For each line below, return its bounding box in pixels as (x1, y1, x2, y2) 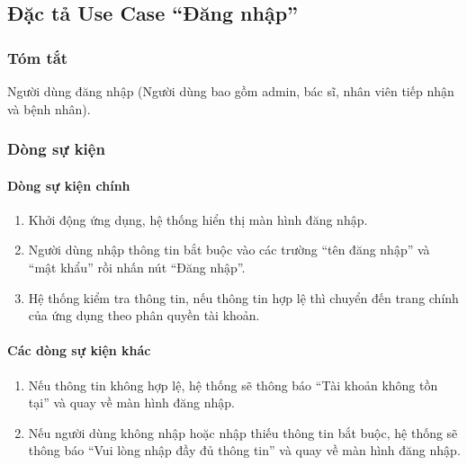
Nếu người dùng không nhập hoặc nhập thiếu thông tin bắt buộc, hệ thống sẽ (28, 423, 458, 442)
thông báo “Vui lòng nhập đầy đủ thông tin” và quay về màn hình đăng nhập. (28, 441, 461, 460)
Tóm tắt (7, 46, 68, 68)
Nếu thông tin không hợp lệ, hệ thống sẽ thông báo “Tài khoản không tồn (28, 375, 438, 394)
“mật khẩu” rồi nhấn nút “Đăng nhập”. (28, 258, 246, 277)
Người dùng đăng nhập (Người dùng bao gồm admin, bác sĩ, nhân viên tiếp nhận (7, 82, 454, 100)
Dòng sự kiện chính (7, 175, 130, 194)
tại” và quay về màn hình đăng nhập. (28, 393, 235, 412)
